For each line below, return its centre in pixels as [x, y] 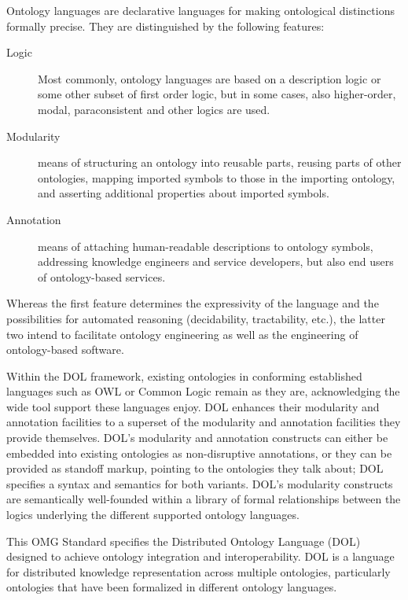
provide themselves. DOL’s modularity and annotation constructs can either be [197, 438]
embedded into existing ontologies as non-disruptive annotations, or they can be [199, 453]
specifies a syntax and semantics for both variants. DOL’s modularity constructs [200, 483]
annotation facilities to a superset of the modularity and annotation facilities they [204, 422]
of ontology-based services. [102, 276]
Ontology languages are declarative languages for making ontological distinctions [200, 10]
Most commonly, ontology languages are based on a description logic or [210, 78]
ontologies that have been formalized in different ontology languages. [172, 587]
